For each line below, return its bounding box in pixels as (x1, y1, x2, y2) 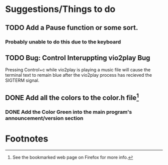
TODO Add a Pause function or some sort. (5, 23, 138, 32)
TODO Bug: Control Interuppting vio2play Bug (5, 53, 150, 62)
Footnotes (5, 133, 48, 144)
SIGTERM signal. (5, 77, 39, 83)
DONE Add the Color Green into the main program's (5, 108, 132, 115)
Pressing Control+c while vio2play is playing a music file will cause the (5, 67, 151, 73)
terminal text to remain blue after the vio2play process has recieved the (5, 72, 152, 78)
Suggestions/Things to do (5, 3, 116, 15)
